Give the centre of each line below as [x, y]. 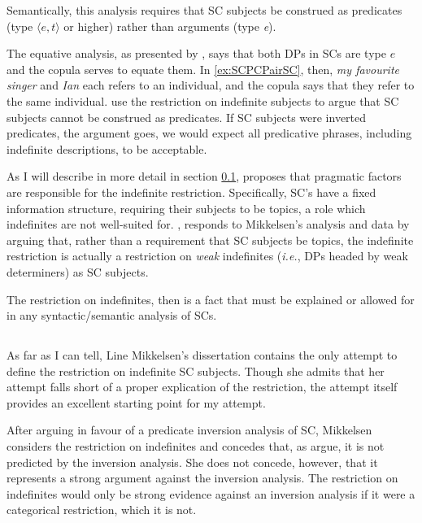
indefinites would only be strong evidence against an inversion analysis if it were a [211, 493]
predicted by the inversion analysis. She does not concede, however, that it [192, 462]
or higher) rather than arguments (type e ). [170, 26]
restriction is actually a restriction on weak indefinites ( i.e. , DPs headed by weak [207, 256]
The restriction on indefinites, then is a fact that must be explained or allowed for [211, 299]
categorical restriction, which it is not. [102, 510]
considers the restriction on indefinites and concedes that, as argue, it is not [196, 446]
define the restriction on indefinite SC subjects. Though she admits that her [196, 370]
